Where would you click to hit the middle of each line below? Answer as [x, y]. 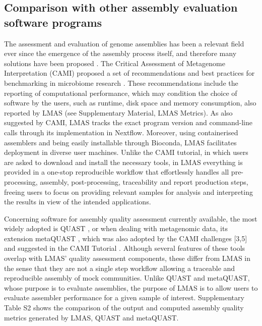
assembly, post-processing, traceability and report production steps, [144, 181]
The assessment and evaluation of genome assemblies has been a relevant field [124, 43]
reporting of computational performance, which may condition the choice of [121, 93]
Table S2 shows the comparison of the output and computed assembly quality [124, 308]
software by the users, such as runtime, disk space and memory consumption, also [130, 103]
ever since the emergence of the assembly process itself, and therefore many [120, 53]
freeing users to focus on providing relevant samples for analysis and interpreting [128, 192]
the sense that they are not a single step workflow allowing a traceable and [120, 268]
